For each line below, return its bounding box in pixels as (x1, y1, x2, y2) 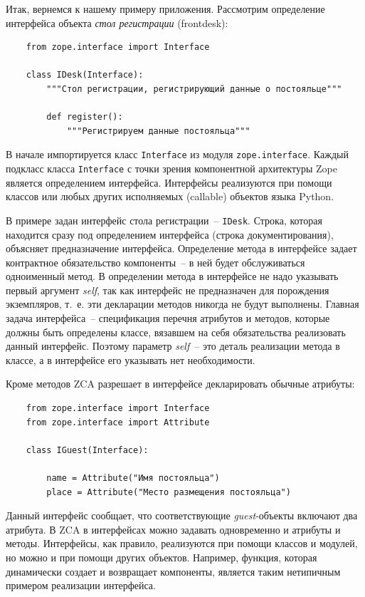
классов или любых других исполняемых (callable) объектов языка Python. (6, 189, 334, 204)
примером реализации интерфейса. (6, 578, 156, 593)
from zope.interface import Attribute (26, 417, 210, 427)
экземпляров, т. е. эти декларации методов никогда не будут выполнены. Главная (6, 296, 359, 311)
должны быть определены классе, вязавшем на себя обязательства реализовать (6, 324, 346, 339)
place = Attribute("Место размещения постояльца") (46, 487, 291, 497)
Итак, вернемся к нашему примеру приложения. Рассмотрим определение (6, 1, 325, 16)
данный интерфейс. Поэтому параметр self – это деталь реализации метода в (6, 338, 340, 353)
